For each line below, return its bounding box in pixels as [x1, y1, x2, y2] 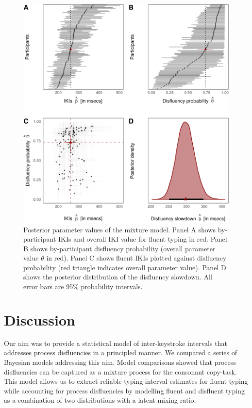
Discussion [4, 310, 75, 329]
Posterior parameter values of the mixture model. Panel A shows [23, 224, 216, 234]
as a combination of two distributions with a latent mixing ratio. [4, 395, 196, 405]
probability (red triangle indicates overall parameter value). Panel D [23, 262, 226, 272]
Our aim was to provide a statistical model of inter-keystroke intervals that [4, 338, 227, 348]
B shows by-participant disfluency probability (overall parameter [23, 243, 216, 253]
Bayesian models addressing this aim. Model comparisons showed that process [4, 357, 236, 367]
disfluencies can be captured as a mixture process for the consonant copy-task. [4, 366, 237, 376]
